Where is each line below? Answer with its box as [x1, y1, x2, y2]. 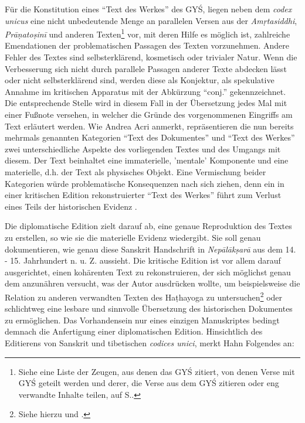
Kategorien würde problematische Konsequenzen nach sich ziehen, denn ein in [5, 177, 284, 189]
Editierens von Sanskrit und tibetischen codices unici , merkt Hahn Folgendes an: [5, 336, 294, 349]
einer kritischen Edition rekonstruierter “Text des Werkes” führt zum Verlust [5, 189, 282, 201]
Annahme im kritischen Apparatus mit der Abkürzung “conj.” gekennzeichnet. [5, 85, 286, 97]
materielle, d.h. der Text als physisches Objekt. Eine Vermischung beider [5, 165, 266, 178]
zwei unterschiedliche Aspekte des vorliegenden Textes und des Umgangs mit [5, 142, 281, 155]
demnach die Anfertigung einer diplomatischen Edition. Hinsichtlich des [5, 325, 263, 337]
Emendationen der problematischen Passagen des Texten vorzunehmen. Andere [5, 39, 290, 52]
